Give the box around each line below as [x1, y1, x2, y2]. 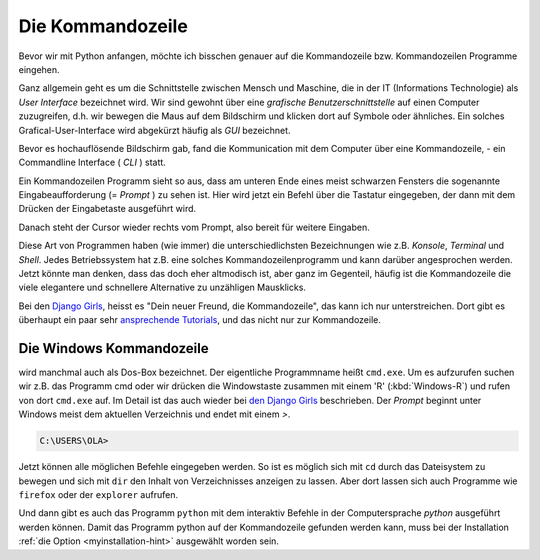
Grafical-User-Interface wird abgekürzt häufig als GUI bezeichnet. [18, 124, 291, 136]
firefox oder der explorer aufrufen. [18, 489, 179, 501]
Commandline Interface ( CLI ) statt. [18, 156, 167, 169]
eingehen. [18, 63, 60, 75]
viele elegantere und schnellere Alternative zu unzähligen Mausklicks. [18, 281, 307, 294]
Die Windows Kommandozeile [18, 340, 209, 357]
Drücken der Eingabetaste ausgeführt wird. [18, 203, 197, 215]
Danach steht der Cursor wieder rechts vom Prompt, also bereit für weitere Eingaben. [18, 221, 370, 233]
